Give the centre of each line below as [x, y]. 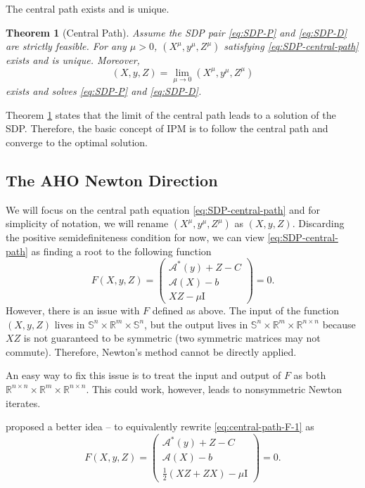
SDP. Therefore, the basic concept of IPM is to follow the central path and [167, 128]
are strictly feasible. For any [66, 46]
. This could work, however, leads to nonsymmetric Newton [214, 389]
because [339, 324]
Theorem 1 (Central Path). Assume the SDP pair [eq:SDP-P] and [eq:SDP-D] [176, 32]
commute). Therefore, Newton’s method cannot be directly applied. [151, 351]
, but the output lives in [196, 324]
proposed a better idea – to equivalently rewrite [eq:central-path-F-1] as [160, 426]
